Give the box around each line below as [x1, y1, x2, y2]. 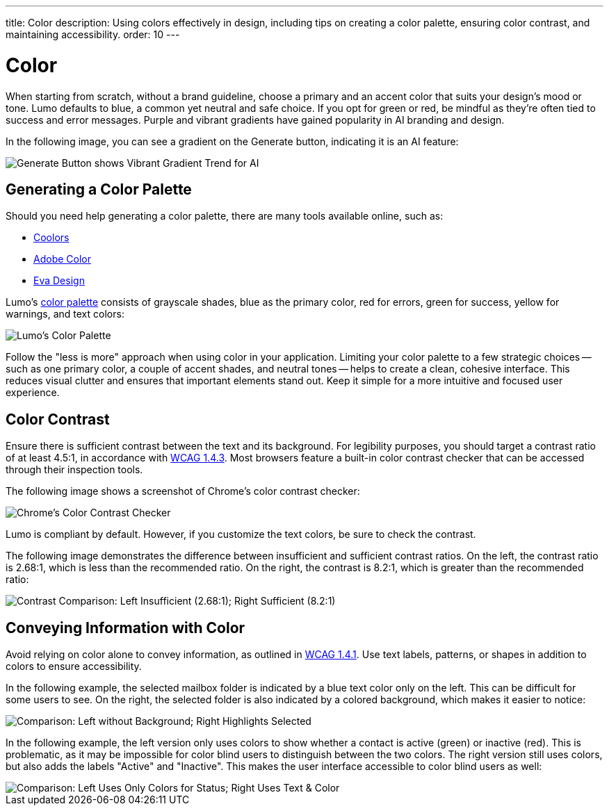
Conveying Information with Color [6, 619, 245, 637]
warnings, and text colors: [6, 308, 124, 320]
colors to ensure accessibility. [6, 660, 142, 673]
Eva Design [33, 275, 85, 287]
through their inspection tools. [6, 464, 143, 476]
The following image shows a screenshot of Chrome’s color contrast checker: [6, 485, 360, 498]
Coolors [33, 231, 70, 244]
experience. [6, 386, 60, 399]
